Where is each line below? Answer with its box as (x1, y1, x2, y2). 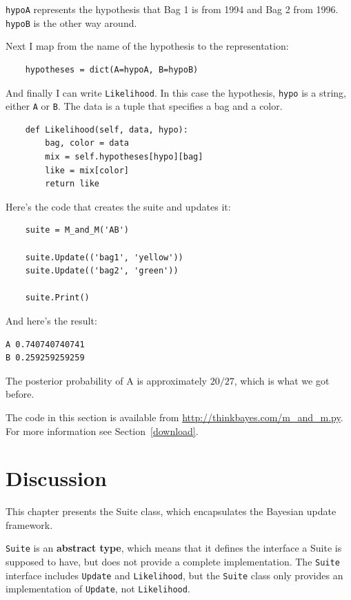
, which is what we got (234, 373, 330, 387)
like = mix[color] (45, 165, 129, 175)
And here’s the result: (6, 313, 97, 327)
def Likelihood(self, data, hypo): (25, 124, 188, 135)
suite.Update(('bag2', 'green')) (25, 266, 179, 276)
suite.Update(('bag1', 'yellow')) (25, 252, 183, 262)
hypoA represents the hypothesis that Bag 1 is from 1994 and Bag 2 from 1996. (6, 2, 339, 16)
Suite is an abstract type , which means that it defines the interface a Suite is (6, 541, 342, 555)
